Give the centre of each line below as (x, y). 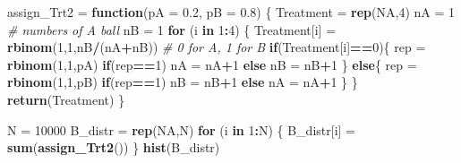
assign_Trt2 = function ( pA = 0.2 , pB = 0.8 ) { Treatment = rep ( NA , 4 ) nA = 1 (231, 12)
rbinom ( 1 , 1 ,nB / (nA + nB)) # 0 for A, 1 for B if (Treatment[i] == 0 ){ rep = (217, 47)
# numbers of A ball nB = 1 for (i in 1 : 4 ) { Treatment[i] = (172, 29)
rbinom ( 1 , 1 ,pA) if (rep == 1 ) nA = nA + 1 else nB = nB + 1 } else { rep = (212, 64)
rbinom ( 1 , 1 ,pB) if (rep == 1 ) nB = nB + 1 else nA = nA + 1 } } (183, 82)
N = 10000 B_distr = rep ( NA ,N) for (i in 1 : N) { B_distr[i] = (181, 129)
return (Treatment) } (66, 99)
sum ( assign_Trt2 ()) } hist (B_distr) (114, 147)
